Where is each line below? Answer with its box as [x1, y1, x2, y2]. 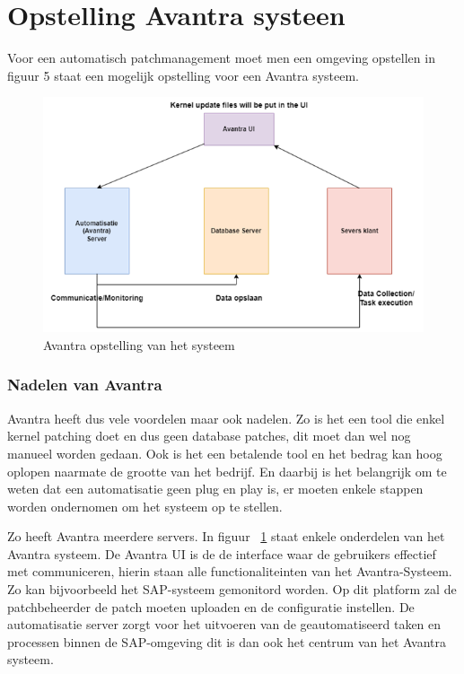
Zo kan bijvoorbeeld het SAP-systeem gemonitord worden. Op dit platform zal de [7, 580, 457, 599]
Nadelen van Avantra [7, 373, 162, 396]
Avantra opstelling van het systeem [43, 335, 235, 354]
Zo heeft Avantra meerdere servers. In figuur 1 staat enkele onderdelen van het [7, 527, 445, 546]
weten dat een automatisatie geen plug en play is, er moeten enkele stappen [7, 479, 424, 498]
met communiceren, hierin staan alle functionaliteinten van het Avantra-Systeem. [7, 562, 452, 581]
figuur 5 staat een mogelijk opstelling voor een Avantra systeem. [7, 66, 360, 84]
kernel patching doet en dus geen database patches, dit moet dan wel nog [7, 426, 411, 445]
